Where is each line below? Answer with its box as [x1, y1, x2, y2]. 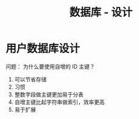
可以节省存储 [14, 76, 47, 83]
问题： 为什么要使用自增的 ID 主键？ [5, 63, 95, 70]
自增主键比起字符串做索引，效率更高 [14, 98, 105, 106]
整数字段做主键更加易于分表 [14, 91, 84, 98]
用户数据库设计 [5, 42, 80, 56]
